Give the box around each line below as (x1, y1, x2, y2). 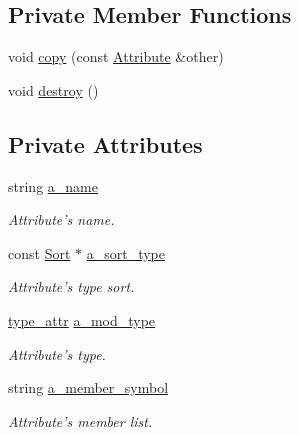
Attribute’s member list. (8, 410, 153, 431)
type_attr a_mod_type (8, 309, 156, 330)
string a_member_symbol (8, 377, 169, 398)
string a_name (8, 175, 98, 196)
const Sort (8, 242, 71, 263)
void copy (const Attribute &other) (8, 46, 224, 67)
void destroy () (8, 79, 99, 100)
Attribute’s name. (8, 209, 115, 230)
